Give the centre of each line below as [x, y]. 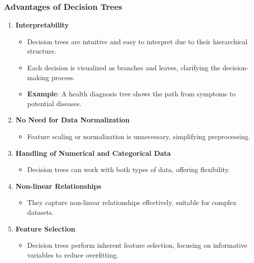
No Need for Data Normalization [73, 120]
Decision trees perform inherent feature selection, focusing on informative [137, 245]
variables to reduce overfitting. [73, 254]
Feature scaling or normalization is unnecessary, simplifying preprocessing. [139, 136]
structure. [42, 51]
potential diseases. [54, 103]
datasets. [40, 212]
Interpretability [42, 25]
